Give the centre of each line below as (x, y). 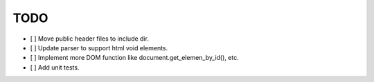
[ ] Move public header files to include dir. (89, 39)
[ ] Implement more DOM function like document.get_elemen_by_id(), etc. (134, 58)
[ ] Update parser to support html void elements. (99, 48)
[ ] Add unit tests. (55, 67)
